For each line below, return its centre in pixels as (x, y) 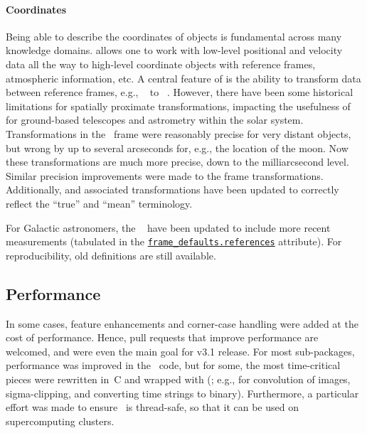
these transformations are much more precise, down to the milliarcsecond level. (177, 162)
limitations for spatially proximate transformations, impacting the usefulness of (178, 106)
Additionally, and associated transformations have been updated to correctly (172, 189)
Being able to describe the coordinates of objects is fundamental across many (174, 36)
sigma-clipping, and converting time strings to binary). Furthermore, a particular (182, 393)
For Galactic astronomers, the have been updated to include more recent (168, 227)
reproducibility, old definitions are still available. (111, 255)
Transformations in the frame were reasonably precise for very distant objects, (179, 133)
